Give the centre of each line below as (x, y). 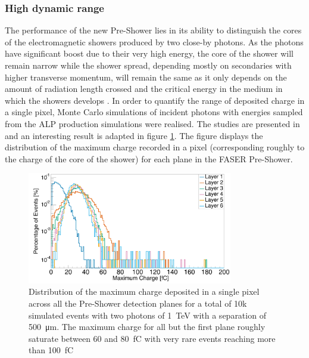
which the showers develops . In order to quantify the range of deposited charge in (155, 100)
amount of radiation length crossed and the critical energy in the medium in (144, 89)
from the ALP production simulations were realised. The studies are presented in (152, 123)
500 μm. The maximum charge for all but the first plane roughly (147, 327)
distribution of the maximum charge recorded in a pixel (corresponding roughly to (155, 147)
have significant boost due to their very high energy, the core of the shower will (149, 53)
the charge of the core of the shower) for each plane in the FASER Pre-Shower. (149, 158)
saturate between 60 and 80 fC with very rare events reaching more (152, 338)
